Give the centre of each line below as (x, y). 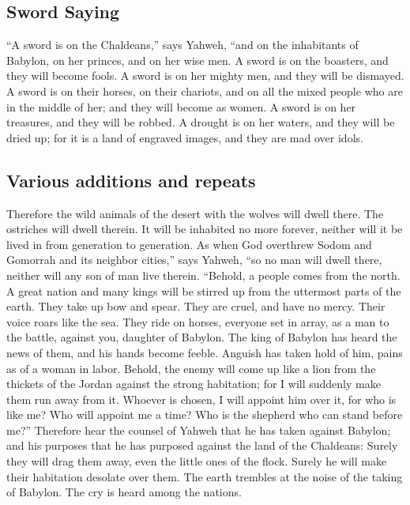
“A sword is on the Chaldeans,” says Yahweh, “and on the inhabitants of (182, 45)
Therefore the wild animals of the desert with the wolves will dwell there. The (195, 213)
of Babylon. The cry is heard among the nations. (124, 492)
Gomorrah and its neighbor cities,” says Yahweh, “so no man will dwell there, (194, 260)
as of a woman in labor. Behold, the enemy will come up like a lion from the (191, 368)
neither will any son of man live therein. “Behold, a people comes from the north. (203, 275)
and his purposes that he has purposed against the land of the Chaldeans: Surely (202, 445)
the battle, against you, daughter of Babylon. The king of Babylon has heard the (202, 337)
